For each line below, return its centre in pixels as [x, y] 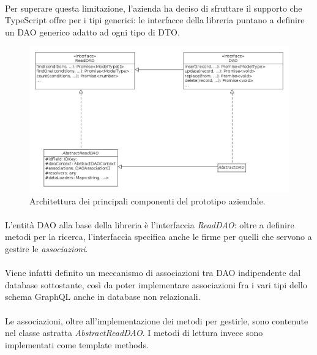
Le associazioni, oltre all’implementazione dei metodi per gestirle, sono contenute [157, 320]
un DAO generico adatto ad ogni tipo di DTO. [92, 32]
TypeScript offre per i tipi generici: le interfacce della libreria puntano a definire [155, 20]
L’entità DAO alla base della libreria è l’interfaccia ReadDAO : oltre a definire [150, 224]
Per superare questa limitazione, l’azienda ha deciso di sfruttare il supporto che [154, 8]
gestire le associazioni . [47, 248]
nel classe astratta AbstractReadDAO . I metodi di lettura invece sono [134, 333]
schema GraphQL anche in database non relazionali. [103, 297]
